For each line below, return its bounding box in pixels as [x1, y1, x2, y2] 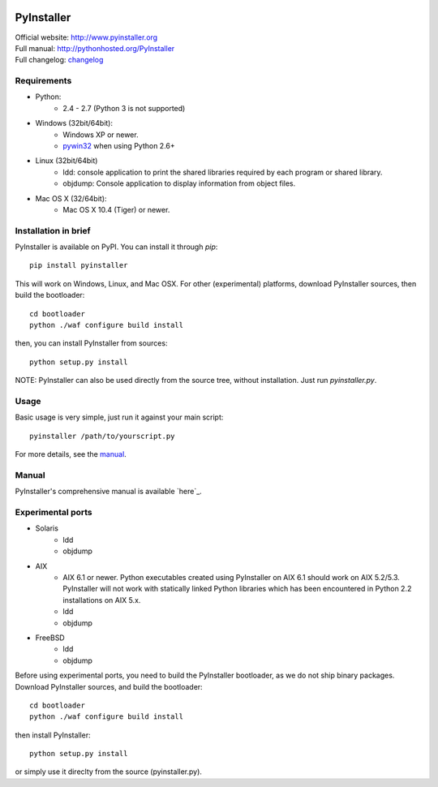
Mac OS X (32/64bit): [35, 193, 107, 203]
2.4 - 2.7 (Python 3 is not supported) [62, 103, 186, 113]
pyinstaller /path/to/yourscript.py [29, 431, 175, 441]
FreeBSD [35, 633, 65, 643]
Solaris [35, 523, 58, 533]
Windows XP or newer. [62, 130, 139, 140]
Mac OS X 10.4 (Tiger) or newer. [62, 204, 170, 214]
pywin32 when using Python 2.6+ [62, 141, 176, 150]
